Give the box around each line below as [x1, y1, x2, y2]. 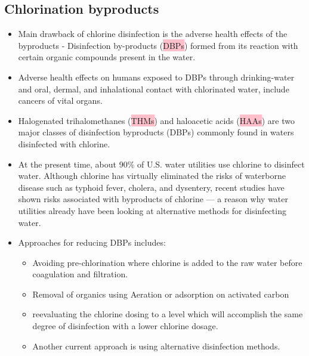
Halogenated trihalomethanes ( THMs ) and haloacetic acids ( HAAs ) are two [18, 114, 295, 126]
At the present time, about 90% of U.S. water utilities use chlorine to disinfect [18, 157, 305, 170]
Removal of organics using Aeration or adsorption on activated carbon [32, 287, 289, 300]
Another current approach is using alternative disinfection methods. [32, 339, 280, 352]
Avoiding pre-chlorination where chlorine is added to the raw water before [32, 256, 302, 268]
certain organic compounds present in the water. [18, 51, 196, 63]
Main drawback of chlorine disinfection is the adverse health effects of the [18, 27, 288, 40]
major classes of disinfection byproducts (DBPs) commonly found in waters [18, 126, 294, 138]
